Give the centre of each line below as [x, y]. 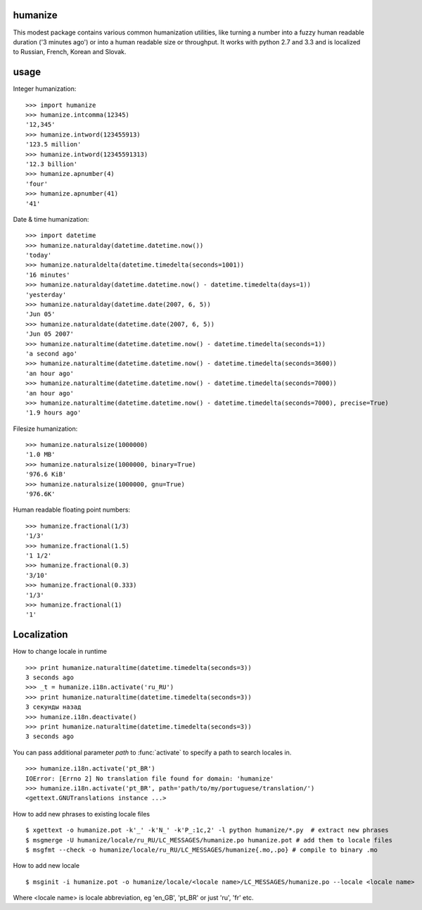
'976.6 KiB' [46, 474]
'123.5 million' [53, 145]
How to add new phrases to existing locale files [82, 814]
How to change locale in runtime [60, 652]
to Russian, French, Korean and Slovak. [70, 52]
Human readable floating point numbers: [71, 510]
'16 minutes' [48, 275]
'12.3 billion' [52, 164]
